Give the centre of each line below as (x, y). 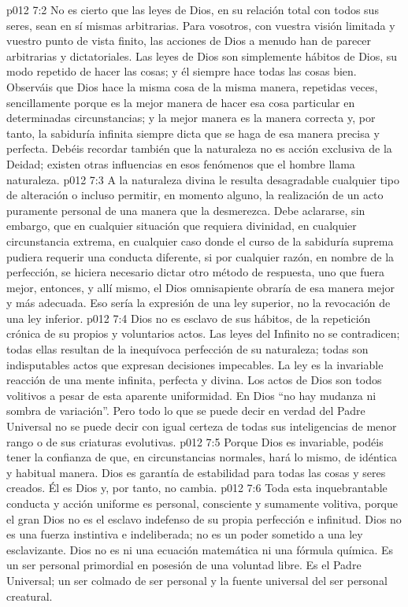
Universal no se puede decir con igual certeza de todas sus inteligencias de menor (202, 426)
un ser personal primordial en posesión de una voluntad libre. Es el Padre (184, 565)
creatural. (30, 596)
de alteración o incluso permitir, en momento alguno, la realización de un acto (195, 195)
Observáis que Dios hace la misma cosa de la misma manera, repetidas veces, (192, 86)
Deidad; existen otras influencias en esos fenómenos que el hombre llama (181, 163)
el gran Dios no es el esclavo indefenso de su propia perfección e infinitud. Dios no (204, 518)
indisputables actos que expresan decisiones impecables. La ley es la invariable (195, 364)
